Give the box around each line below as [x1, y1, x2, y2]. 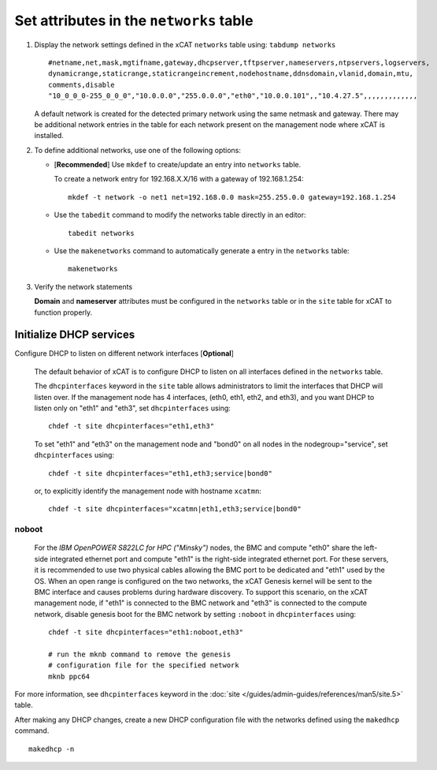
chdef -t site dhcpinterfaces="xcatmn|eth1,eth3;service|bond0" [48, 505, 302, 514]
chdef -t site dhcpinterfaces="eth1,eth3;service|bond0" [48, 469, 273, 477]
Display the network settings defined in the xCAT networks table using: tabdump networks [34, 39, 336, 49]
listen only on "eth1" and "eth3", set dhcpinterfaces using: [34, 403, 231, 413]
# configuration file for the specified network [48, 661, 239, 670]
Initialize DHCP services [14, 328, 135, 342]
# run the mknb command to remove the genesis [48, 649, 231, 659]
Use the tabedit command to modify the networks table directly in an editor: [54, 210, 306, 220]
